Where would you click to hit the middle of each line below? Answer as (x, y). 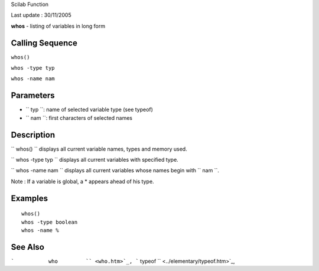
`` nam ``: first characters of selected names (79, 117)
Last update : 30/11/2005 (41, 15)
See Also (27, 247)
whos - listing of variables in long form (58, 26)
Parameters (33, 95)
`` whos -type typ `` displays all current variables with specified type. (95, 160)
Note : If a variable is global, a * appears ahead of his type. (82, 181)
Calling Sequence (44, 43)
